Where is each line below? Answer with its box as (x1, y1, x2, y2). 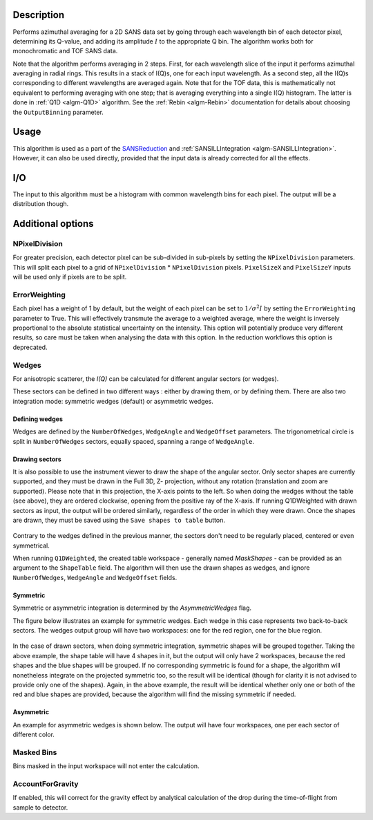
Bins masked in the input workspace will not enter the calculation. (12, 762, 200, 770)
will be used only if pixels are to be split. (12, 273, 127, 281)
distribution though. (12, 200, 69, 208)
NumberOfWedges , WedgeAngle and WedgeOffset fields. (12, 573, 178, 581)
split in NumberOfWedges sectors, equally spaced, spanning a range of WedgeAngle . (12, 437, 255, 445)
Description (12, 9, 65, 21)
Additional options (12, 218, 94, 230)
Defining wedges (12, 415, 64, 423)
